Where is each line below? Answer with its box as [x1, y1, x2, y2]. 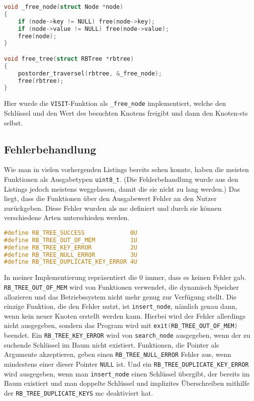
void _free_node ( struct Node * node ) [4, 3, 124, 10]
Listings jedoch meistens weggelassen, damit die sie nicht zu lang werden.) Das [4, 183, 240, 194]
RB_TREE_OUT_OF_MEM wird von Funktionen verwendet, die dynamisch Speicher [4, 281, 239, 292]
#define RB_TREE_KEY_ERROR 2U [4, 244, 138, 251]
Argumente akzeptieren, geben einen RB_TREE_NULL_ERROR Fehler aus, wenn [4, 349, 231, 359]
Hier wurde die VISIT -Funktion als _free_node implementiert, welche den [4, 98, 226, 108]
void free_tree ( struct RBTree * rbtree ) [4, 55, 134, 62]
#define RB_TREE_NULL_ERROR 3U [4, 251, 138, 258]
